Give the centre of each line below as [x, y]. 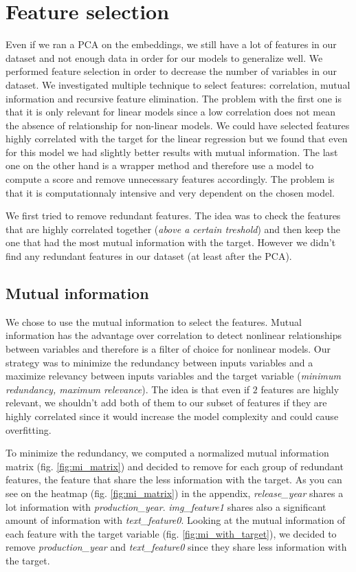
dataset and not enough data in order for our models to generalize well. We [164, 57]
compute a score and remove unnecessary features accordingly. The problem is [170, 179]
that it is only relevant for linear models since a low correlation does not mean [170, 112]
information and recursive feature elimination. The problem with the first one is [174, 98]
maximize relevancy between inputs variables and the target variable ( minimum [173, 376]
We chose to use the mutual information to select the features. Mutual [154, 321]
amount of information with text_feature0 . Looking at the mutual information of [176, 520]
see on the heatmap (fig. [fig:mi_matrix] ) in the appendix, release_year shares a [175, 493]
